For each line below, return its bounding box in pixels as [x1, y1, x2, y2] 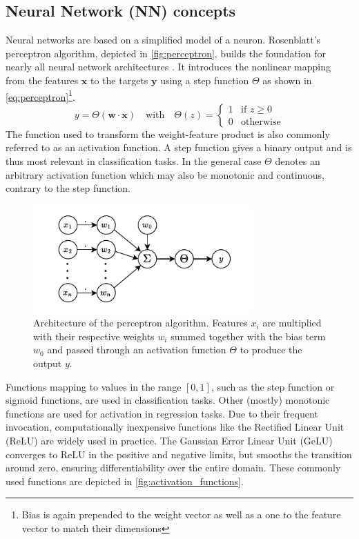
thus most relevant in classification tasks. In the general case [6, 154, 262, 168]
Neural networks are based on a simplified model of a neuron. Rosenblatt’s [6, 32, 321, 47]
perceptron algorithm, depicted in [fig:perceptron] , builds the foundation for [6, 46, 326, 60]
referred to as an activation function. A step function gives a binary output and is [6, 140, 352, 155]
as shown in [262, 72, 312, 87]
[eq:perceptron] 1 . [6, 87, 75, 104]
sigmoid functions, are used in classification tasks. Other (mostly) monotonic [6, 393, 330, 407]
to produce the [240, 342, 302, 357]
